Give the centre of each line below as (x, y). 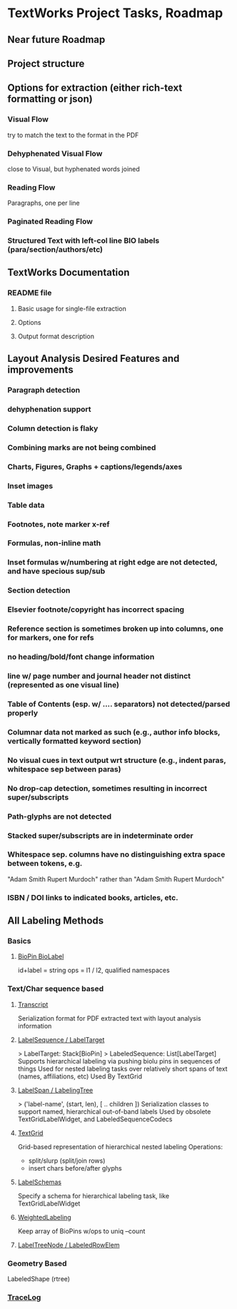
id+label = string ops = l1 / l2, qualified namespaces (94, 970)
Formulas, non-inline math (54, 543)
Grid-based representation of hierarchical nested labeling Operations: (120, 1146)
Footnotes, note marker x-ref (59, 524)
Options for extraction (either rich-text (95, 88)
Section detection (39, 590)
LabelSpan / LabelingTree (55, 1090)
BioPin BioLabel (41, 956)
